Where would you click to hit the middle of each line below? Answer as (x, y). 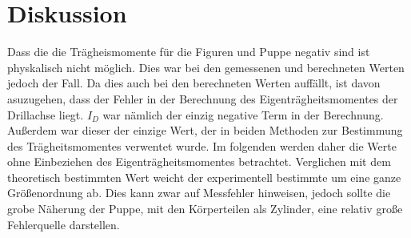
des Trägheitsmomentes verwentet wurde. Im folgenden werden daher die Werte (202, 145)
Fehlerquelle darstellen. (64, 224)
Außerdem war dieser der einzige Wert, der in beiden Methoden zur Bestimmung (205, 130)
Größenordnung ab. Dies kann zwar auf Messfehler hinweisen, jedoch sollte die (199, 193)
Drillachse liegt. (46, 114)
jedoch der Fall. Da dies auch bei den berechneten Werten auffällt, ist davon (194, 83)
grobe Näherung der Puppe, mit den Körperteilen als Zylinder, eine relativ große (205, 209)
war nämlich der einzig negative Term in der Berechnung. (243, 114)
